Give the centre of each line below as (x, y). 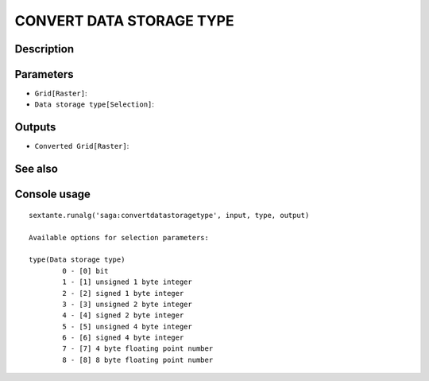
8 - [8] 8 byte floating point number (138, 360)
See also (37, 169)
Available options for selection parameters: (119, 237)
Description (44, 49)
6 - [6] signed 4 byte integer (123, 338)
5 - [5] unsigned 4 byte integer (127, 327)
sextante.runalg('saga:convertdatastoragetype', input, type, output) (169, 215)
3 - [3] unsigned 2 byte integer (127, 304)
